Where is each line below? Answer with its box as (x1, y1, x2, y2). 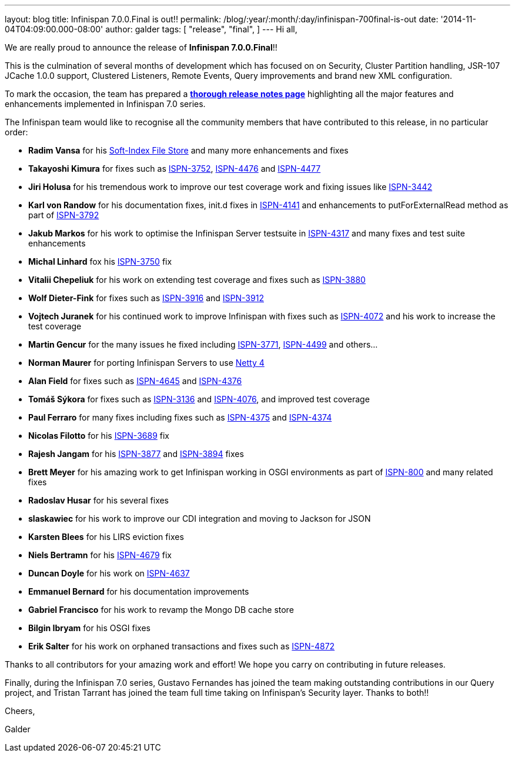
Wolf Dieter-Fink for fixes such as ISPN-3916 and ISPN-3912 (28, 293, 264, 303)
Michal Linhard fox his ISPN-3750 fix (28, 256, 172, 266)
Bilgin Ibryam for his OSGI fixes (28, 623, 151, 633)
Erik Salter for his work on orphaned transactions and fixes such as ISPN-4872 (28, 641, 335, 651)
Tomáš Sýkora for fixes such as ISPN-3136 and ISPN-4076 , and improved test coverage (28, 394, 370, 404)
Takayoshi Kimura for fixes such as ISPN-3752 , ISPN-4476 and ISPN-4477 (28, 164, 321, 174)
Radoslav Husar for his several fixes (28, 495, 169, 505)
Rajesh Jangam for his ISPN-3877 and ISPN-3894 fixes (28, 449, 244, 459)
